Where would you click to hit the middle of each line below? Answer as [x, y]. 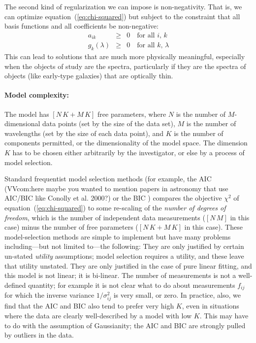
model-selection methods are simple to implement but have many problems [118, 236]
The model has [27, 114]
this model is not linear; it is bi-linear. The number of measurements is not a [120, 275]
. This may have [224, 315]
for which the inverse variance [49, 295]
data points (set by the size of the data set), [109, 123]
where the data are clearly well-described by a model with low [98, 315]
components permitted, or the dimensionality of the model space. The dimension [126, 143]
